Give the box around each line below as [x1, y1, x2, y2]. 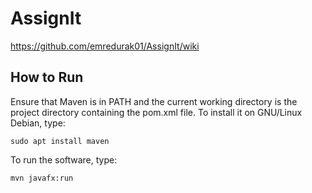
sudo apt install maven [10, 136, 110, 146]
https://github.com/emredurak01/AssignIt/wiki [10, 40, 200, 52]
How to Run [10, 69, 84, 86]
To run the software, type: [10, 153, 118, 166]
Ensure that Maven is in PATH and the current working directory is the [10, 95, 298, 107]
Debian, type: [10, 117, 66, 129]
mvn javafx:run [10, 173, 74, 183]
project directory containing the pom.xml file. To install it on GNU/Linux [10, 106, 303, 118]
